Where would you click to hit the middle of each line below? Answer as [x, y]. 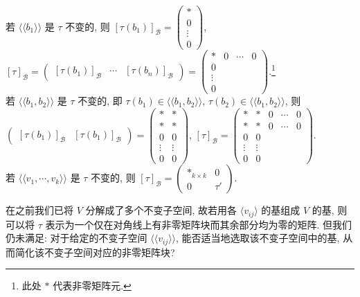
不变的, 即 [100, 101]
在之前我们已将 [39, 210]
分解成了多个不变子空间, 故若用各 [161, 210]
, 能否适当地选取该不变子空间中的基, [258, 238]
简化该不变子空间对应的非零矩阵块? [95, 252]
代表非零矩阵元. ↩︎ [92, 286]
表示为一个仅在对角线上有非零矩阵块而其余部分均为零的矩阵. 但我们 [199, 224]
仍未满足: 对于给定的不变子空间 [76, 238]
